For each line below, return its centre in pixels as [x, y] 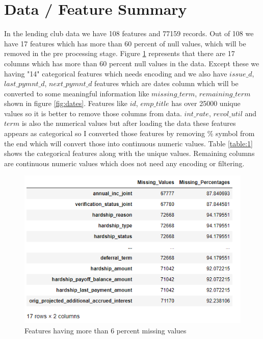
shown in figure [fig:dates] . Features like [66, 103]
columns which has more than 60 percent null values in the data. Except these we [132, 63]
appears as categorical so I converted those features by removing [105, 133]
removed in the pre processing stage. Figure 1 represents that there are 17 [120, 53]
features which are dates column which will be [166, 83]
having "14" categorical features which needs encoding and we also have [116, 73]
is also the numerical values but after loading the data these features [129, 123]
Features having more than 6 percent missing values [106, 330]
